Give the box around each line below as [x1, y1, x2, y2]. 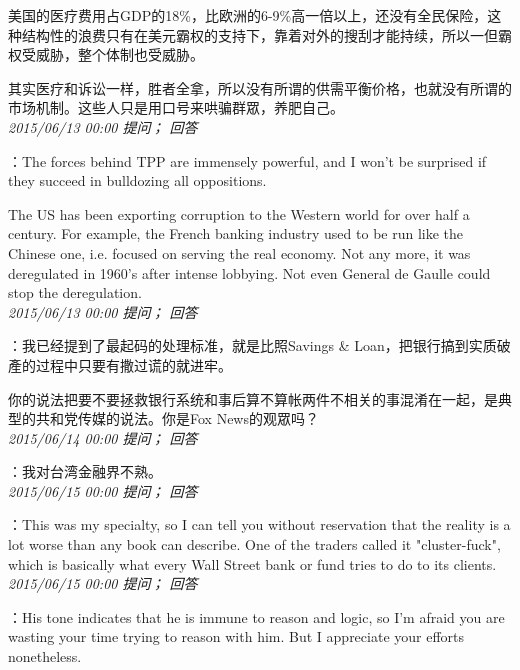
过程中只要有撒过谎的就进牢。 [35, 354, 232, 375]
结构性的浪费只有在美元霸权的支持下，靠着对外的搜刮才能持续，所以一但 [21, 24, 498, 45]
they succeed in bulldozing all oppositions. [8, 170, 267, 191]
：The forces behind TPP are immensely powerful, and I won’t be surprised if [8, 150, 487, 171]
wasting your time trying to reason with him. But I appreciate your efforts [8, 626, 465, 647]
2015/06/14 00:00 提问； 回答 [8, 427, 198, 448]
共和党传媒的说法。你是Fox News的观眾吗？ [35, 408, 319, 429]
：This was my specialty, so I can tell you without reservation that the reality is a [8, 514, 511, 535]
